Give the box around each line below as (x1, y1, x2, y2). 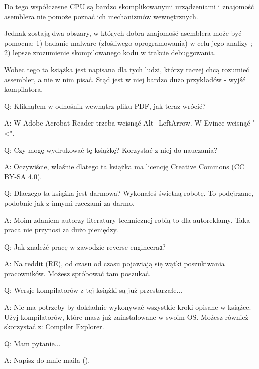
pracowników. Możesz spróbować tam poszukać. (4, 268, 151, 278)
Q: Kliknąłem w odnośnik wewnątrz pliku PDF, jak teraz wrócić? (4, 100, 206, 111)
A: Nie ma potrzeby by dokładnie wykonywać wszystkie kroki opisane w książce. (4, 302, 251, 312)
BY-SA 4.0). (4, 171, 42, 181)
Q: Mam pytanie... (4, 338, 61, 348)
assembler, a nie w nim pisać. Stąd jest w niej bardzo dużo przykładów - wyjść (4, 74, 246, 84)
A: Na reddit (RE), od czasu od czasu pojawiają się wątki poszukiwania (4, 258, 225, 269)
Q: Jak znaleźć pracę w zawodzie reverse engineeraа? (4, 241, 166, 252)
